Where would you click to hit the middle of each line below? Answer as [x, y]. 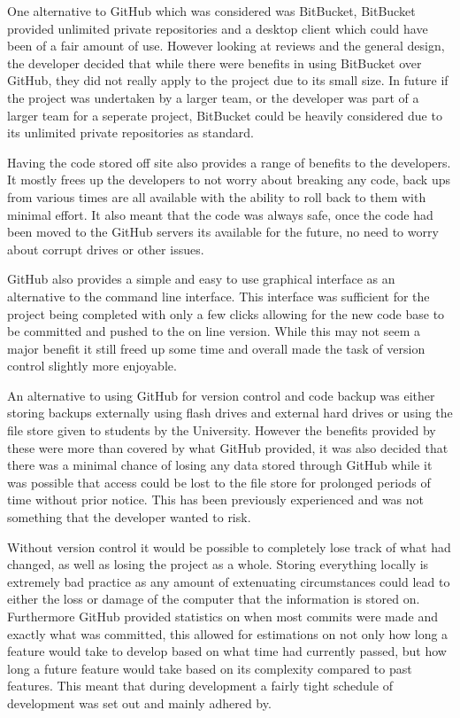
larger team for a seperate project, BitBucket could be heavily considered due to [225, 115]
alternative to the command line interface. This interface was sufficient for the [218, 296]
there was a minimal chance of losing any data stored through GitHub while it [220, 465]
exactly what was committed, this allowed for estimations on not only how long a [228, 633]
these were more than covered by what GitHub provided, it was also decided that [228, 447]
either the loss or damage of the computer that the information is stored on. [214, 599]
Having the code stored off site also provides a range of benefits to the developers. [229, 162]
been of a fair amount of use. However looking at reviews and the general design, [226, 46]
